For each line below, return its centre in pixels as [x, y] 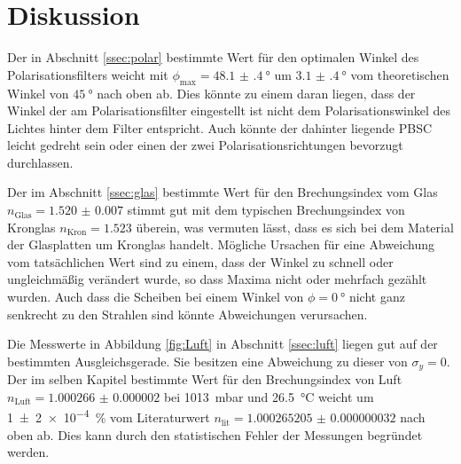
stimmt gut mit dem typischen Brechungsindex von [266, 210]
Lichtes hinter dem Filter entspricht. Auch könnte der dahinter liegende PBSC [220, 127]
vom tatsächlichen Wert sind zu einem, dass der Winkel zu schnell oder [200, 261]
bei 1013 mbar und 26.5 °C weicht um [269, 396]
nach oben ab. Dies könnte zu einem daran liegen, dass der [256, 93]
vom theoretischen [400, 74]
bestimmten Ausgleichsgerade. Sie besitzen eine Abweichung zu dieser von [207, 361]
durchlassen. [40, 162]
